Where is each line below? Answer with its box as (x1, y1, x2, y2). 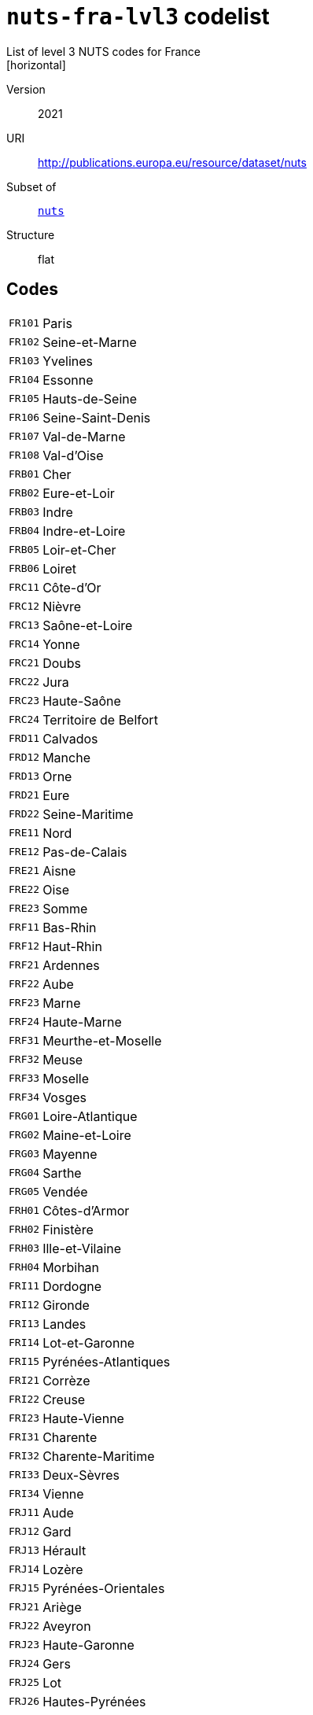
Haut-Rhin (42, 938, 102, 954)
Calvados (42, 730, 98, 747)
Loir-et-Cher (42, 541, 116, 558)
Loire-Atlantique (42, 1108, 138, 1124)
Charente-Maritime (42, 1448, 155, 1464)
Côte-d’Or (42, 579, 101, 596)
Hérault (42, 1542, 87, 1558)
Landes (42, 1315, 87, 1332)
